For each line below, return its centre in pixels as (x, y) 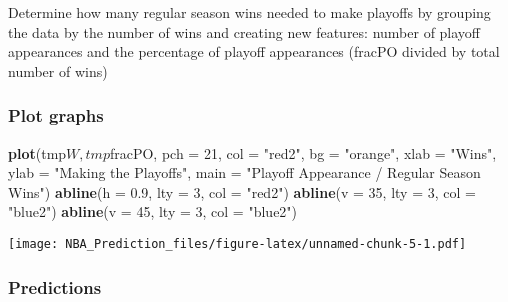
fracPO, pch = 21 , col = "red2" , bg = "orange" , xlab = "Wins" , (303, 152)
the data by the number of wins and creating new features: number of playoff (244, 31)
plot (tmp (37, 152)
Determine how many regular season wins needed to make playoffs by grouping (249, 12)
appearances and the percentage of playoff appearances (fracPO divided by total (254, 51)
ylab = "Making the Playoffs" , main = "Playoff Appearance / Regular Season (244, 172)
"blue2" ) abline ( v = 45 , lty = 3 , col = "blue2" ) (153, 211)
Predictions (55, 286)
